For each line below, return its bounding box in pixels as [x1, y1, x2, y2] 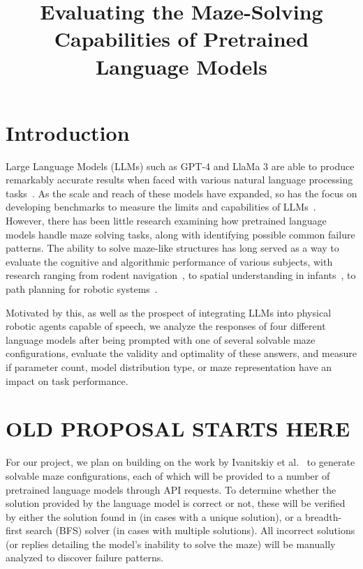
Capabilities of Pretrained [54, 24, 309, 53]
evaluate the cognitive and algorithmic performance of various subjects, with [6, 254, 333, 268]
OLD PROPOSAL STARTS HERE [6, 414, 350, 443]
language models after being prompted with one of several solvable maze [6, 332, 316, 347]
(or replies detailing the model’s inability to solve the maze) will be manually [6, 536, 336, 551]
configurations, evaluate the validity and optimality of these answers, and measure [6, 346, 357, 361]
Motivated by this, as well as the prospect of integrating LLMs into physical [6, 305, 332, 319]
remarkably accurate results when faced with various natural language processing [6, 172, 353, 187]
